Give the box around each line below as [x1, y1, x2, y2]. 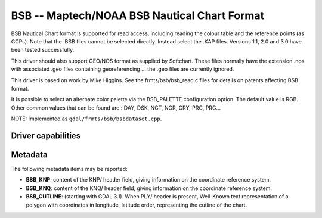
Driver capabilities [11, 130, 81, 141]
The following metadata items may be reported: [11, 165, 128, 172]
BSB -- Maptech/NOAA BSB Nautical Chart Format [11, 9, 265, 22]
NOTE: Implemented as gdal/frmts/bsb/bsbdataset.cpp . [11, 115, 162, 122]
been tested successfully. [11, 46, 75, 54]
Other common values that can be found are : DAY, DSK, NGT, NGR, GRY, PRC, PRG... [11, 104, 221, 111]
